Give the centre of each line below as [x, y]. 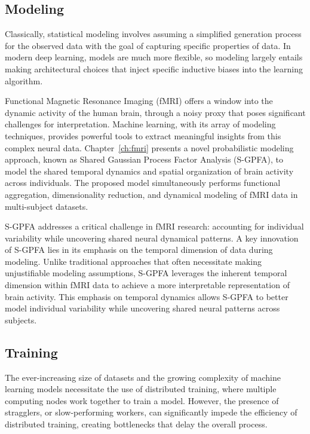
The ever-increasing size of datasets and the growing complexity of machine [143, 377]
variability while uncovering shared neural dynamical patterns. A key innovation [152, 238]
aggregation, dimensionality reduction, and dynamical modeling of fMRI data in [151, 194]
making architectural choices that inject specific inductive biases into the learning [154, 68]
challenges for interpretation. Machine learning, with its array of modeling [140, 124]
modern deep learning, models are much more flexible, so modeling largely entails [154, 57]
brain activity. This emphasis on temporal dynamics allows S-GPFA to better [147, 296]
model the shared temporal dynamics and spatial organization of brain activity [149, 171]
